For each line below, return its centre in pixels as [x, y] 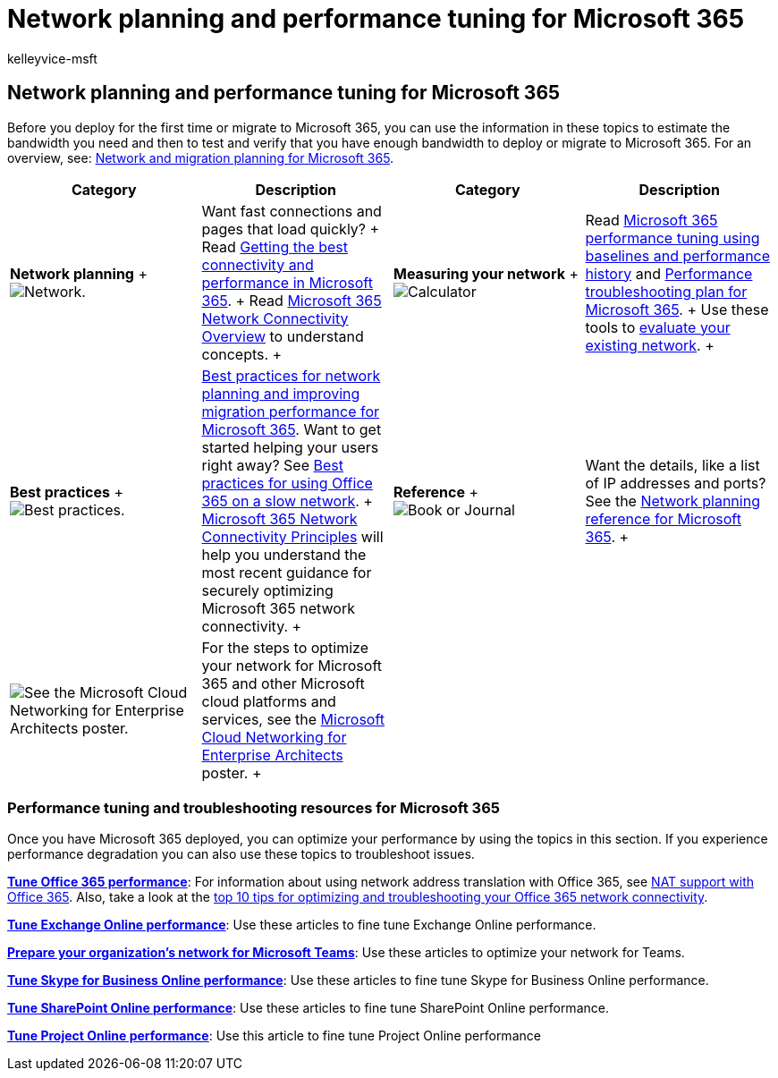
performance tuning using [672, 238]
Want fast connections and [292, 211]
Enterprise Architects [272, 755]
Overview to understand [283, 336]
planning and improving [281, 393]
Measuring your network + [486, 273]
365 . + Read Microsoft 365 [292, 300]
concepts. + [242, 354]
